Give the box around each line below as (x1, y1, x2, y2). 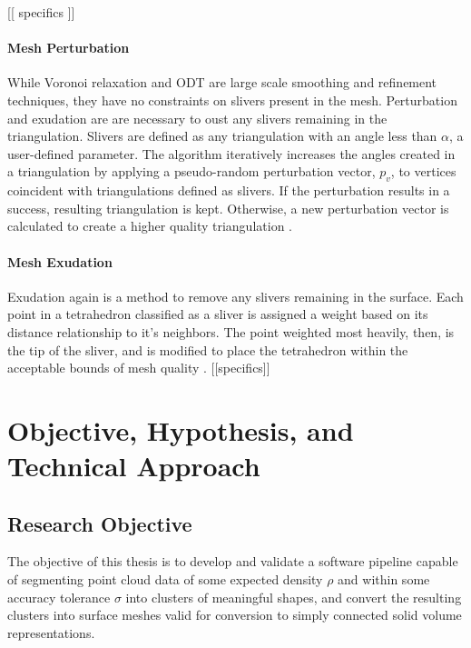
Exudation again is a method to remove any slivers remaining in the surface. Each (7, 286, 464, 305)
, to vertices (390, 162, 456, 181)
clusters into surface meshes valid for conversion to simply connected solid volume (7, 605, 462, 624)
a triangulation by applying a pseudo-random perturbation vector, (7, 162, 376, 181)
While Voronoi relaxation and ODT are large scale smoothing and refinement (7, 73, 437, 92)
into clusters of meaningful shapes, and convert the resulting (125, 587, 462, 606)
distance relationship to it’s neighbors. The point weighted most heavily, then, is (7, 322, 455, 341)
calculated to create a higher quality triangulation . (7, 216, 292, 235)
